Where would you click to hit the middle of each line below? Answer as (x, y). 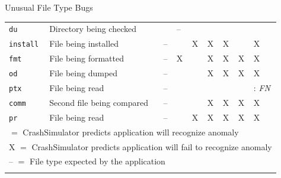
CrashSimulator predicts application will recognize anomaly (131, 132)
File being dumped (84, 73)
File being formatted (87, 58)
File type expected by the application (97, 161)
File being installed (84, 43)
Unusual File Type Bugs (49, 7)
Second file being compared (99, 102)
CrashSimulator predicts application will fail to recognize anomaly (152, 146)
